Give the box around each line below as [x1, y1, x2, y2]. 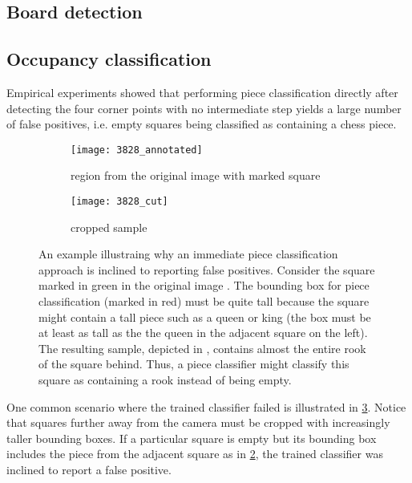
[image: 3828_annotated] [71, 144, 203, 156]
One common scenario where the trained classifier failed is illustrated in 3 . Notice [6, 398, 406, 415]
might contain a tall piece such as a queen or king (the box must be [38, 308, 371, 325]
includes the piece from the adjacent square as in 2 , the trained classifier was [6, 445, 383, 462]
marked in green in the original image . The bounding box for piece [38, 277, 370, 294]
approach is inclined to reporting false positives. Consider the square [38, 261, 375, 278]
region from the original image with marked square [71, 167, 321, 184]
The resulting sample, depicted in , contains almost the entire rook [38, 339, 366, 356]
